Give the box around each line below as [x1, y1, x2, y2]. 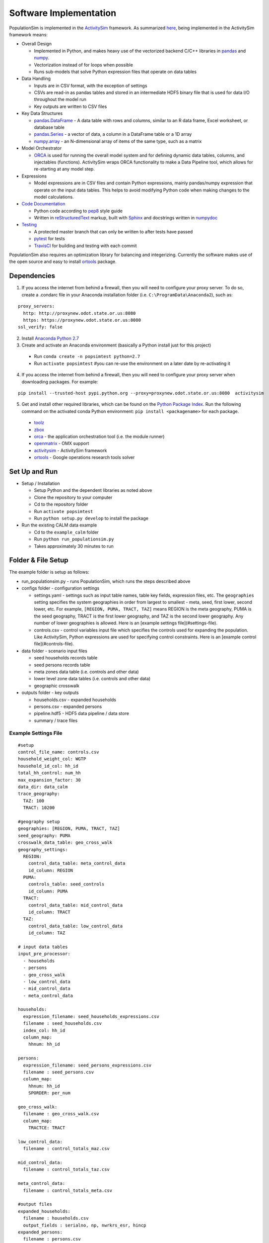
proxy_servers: [18, 303, 55, 309]
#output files [18, 1201, 52, 1207]
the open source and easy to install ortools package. [9, 259, 117, 265]
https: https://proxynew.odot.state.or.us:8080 [23, 317, 141, 323]
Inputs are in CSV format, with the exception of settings [34, 83, 147, 89]
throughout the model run [34, 96, 87, 102]
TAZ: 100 [23, 798, 45, 803]
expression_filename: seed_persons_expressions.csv [23, 1062, 151, 1068]
